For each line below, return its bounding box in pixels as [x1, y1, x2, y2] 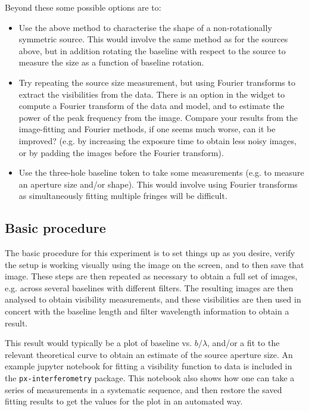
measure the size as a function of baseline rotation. [18, 56, 204, 68]
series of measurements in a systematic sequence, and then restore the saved [5, 383, 282, 396]
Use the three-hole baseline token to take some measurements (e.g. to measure [18, 166, 304, 179]
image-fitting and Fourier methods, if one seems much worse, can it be [18, 123, 276, 135]
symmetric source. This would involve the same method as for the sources [18, 33, 288, 45]
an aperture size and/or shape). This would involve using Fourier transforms [18, 178, 298, 190]
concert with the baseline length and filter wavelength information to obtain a [5, 305, 289, 317]
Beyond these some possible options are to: [5, 1, 161, 13]
